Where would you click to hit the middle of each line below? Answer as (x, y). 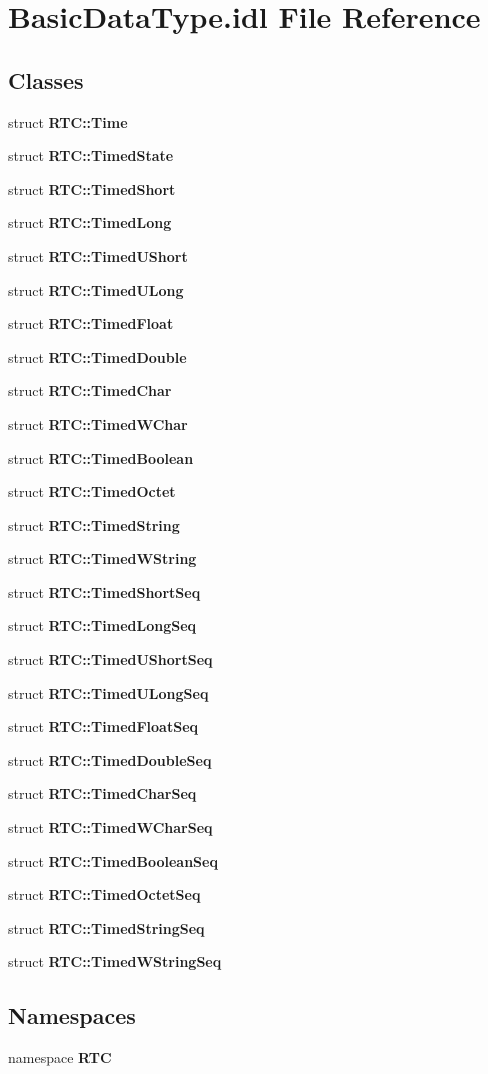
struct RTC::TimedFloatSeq (103, 726)
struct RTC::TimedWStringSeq (115, 961)
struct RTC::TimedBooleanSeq (113, 860)
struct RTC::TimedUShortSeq (110, 659)
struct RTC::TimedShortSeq (104, 591)
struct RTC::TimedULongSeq (108, 692)
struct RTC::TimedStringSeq (106, 927)
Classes (46, 79)
